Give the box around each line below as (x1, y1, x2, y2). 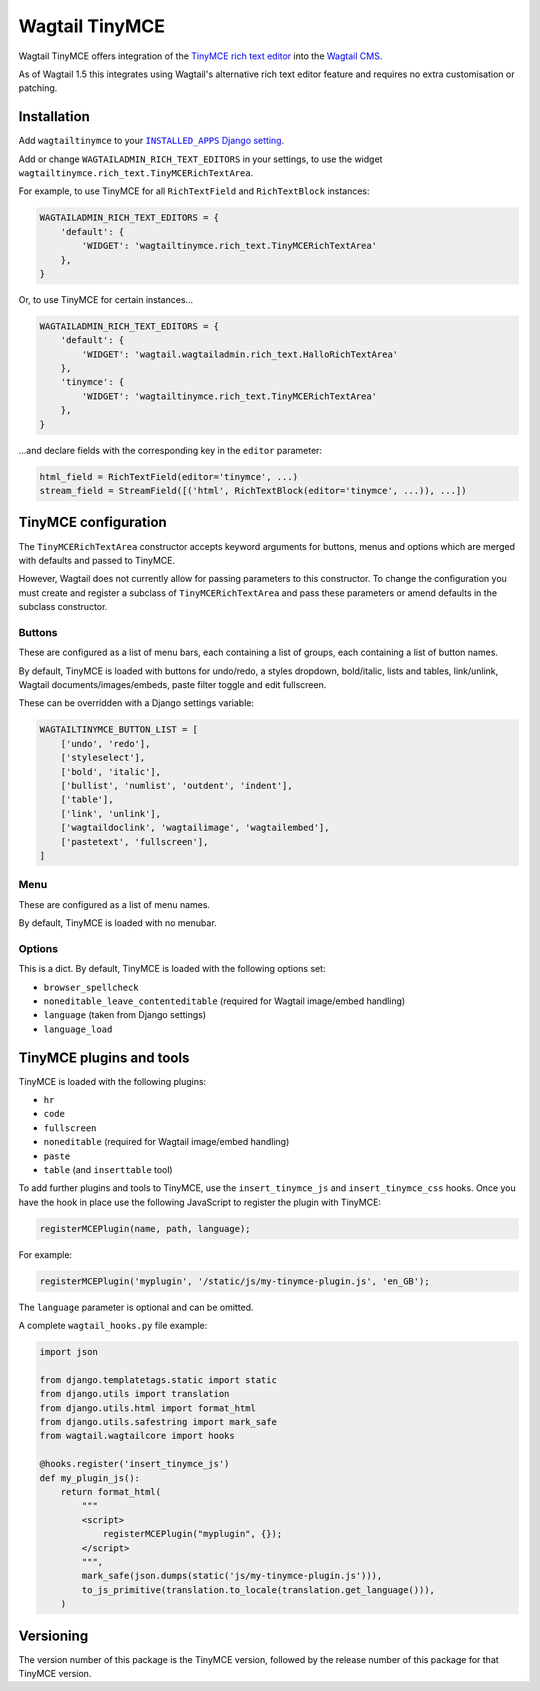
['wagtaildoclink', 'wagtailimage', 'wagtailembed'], (60, 822, 330, 834)
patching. (18, 82, 58, 94)
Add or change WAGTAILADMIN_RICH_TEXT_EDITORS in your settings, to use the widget (18, 153, 383, 165)
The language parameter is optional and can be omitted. (18, 1301, 254, 1313)
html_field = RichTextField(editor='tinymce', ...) (39, 471, 299, 482)
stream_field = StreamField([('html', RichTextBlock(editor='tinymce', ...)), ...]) (39, 485, 467, 497)
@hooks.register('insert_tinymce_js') (39, 1458, 230, 1470)
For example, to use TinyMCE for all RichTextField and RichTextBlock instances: (18, 185, 370, 197)
